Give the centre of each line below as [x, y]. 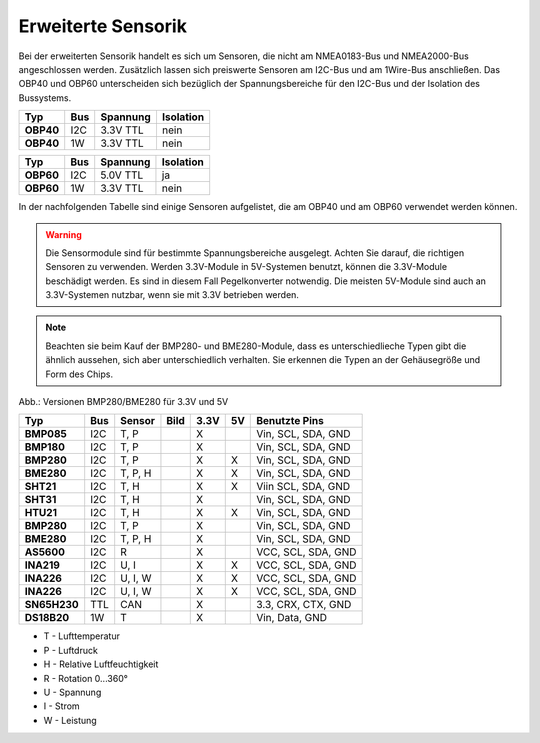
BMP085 [45, 434]
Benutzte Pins [290, 421]
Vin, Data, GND [292, 618]
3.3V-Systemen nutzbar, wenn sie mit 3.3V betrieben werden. [172, 295]
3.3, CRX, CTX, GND [304, 605]
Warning [63, 234]
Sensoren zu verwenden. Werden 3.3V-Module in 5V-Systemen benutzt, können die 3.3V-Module [246, 267]
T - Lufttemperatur [81, 636]
